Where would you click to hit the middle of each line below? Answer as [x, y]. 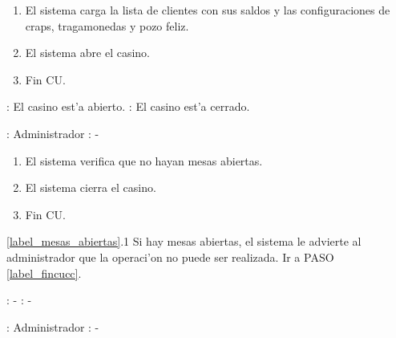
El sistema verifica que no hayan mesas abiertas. [144, 160]
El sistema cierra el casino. [91, 187]
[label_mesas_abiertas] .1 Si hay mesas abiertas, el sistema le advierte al [184, 241]
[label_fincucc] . [44, 273]
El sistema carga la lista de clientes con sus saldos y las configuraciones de [208, 10]
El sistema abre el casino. [88, 53]
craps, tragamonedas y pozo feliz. [107, 25]
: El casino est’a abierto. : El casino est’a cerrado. [128, 106]
